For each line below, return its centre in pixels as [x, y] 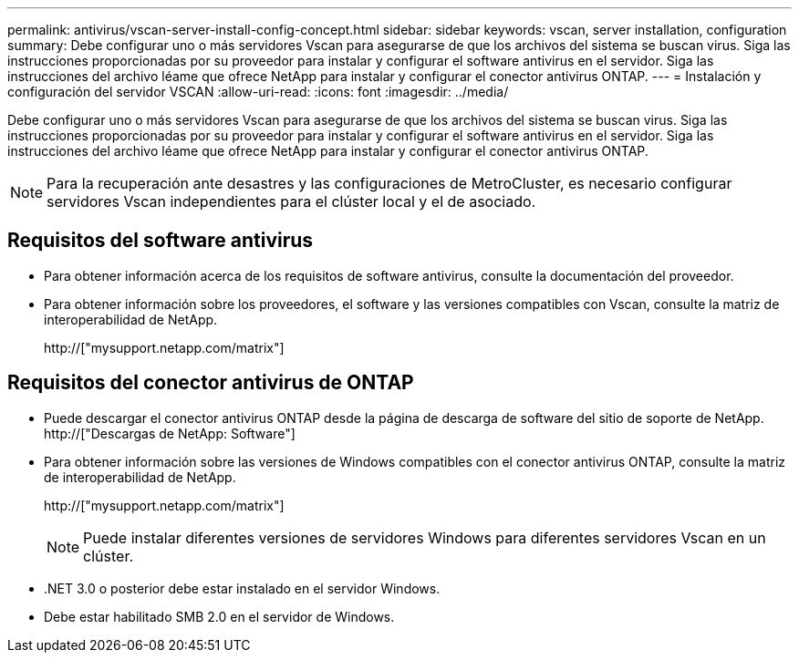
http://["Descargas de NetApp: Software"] [170, 433]
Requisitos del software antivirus [161, 241]
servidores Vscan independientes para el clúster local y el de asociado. [291, 201]
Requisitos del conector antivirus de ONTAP [211, 383]
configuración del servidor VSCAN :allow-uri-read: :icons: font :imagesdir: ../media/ [258, 92]
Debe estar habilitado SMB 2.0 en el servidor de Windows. [219, 616]
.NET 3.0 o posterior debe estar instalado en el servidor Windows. [242, 588]
